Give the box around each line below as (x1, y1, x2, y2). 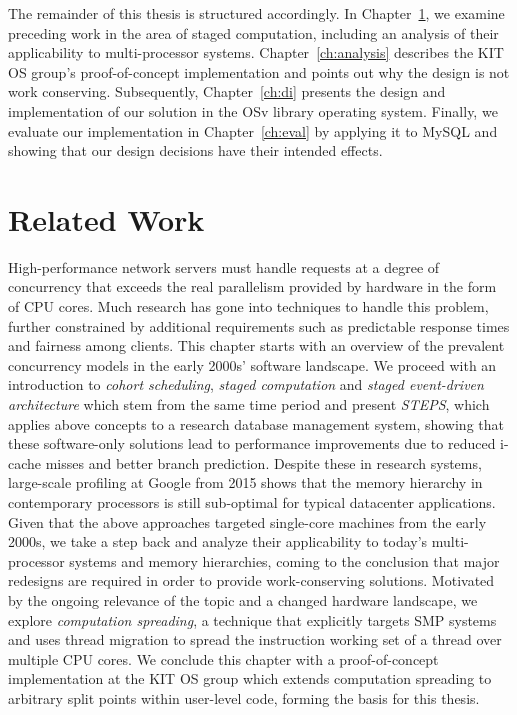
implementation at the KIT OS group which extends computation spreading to (8, 668, 492, 689)
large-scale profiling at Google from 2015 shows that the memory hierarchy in (8, 472, 483, 493)
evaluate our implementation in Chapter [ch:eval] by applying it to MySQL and (8, 120, 498, 141)
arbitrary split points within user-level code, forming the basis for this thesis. (8, 687, 480, 708)
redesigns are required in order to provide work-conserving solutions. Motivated (8, 570, 495, 591)
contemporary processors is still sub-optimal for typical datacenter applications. (8, 492, 496, 512)
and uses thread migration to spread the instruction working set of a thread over (8, 629, 502, 650)
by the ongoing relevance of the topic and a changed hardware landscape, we (8, 589, 478, 610)
